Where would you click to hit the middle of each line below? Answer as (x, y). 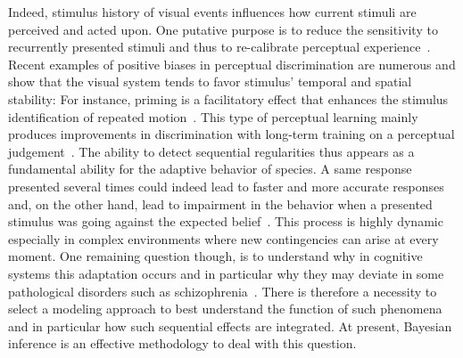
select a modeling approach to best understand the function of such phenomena (225, 309)
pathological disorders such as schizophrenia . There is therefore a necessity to (223, 291)
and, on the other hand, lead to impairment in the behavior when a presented (220, 203)
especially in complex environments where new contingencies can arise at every (223, 238)
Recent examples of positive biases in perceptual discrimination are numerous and (232, 64)
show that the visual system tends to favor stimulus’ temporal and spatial (210, 81)
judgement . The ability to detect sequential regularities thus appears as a (211, 151)
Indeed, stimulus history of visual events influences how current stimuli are (212, 12)
